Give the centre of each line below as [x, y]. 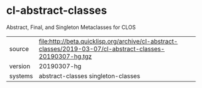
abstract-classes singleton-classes [89, 76]
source [19, 49]
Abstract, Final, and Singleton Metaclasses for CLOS [71, 27]
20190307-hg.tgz [65, 56]
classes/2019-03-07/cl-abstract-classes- [102, 49]
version [20, 66]
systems [21, 76]
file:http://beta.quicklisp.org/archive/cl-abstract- [109, 41]
